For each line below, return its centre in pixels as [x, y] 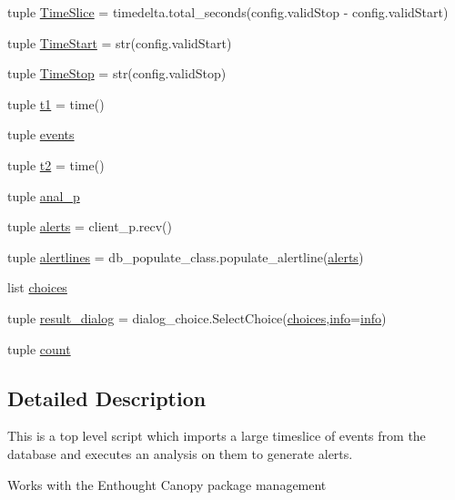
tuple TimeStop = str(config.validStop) [117, 73]
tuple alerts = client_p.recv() [90, 226]
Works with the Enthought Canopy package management [167, 484]
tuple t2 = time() [56, 164]
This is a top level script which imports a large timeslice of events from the [217, 436]
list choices [37, 287]
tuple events [41, 134]
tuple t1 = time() [56, 103]
